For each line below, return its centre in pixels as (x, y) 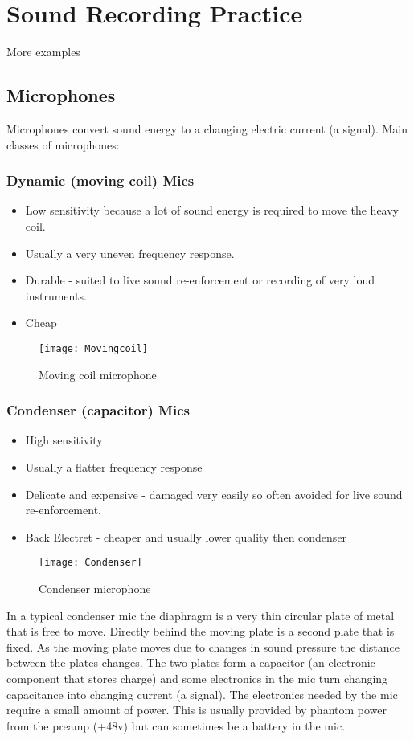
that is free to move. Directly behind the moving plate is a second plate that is (201, 631)
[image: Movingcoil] (94, 348)
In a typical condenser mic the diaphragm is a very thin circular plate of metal (201, 615)
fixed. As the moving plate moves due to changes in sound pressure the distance (203, 646)
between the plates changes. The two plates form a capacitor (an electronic (191, 662)
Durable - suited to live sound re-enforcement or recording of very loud (200, 280)
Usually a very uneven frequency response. (130, 253)
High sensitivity (64, 440)
